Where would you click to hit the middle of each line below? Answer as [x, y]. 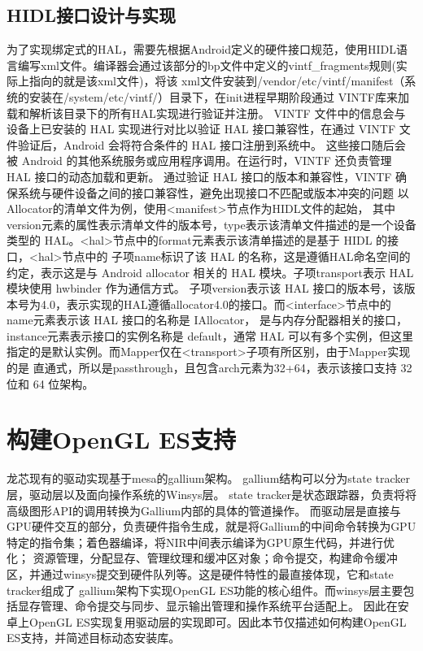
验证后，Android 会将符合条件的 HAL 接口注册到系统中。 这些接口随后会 [211, 144]
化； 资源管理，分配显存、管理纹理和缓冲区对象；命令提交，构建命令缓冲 [202, 558]
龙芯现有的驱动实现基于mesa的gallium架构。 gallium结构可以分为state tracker [209, 478]
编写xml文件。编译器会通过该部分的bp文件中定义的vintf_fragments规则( [207, 65]
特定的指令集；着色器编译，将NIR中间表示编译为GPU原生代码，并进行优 [201, 542]
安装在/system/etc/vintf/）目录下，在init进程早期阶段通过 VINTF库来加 [219, 96]
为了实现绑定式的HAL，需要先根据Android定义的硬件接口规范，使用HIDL [201, 49]
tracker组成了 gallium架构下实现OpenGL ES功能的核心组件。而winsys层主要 [205, 590]
